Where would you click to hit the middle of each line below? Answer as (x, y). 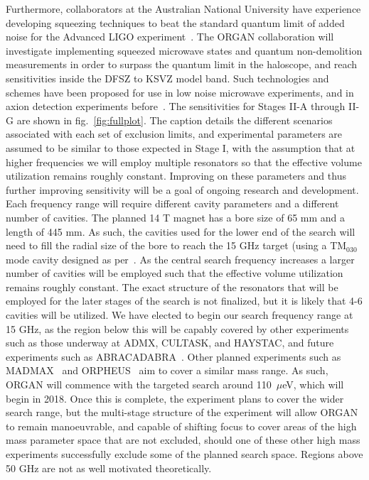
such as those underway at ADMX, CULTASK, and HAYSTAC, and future (170, 343)
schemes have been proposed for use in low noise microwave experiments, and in (180, 92)
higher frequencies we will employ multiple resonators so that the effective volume (184, 162)
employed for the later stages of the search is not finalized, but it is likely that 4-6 (184, 301)
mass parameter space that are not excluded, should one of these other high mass (183, 440)
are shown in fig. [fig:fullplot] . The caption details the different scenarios (175, 120)
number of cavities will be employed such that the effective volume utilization (175, 273)
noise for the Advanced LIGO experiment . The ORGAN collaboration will (170, 37)
